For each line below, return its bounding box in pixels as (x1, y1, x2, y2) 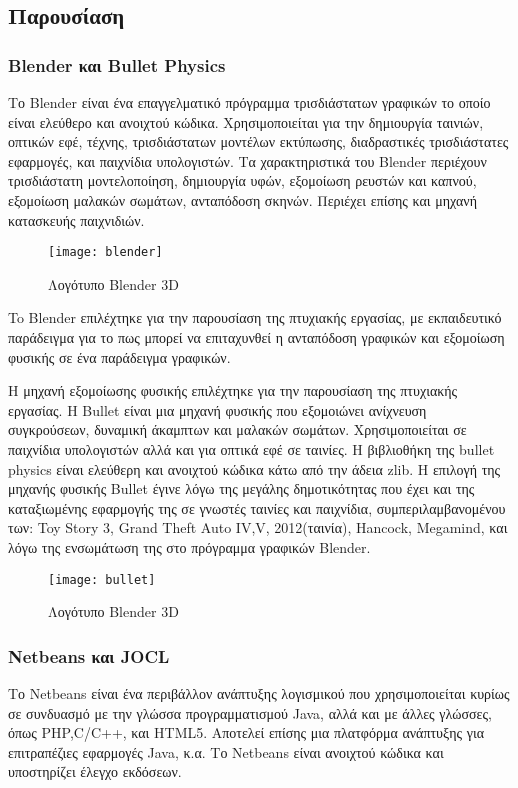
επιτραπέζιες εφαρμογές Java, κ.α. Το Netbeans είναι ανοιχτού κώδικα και (8, 741, 444, 762)
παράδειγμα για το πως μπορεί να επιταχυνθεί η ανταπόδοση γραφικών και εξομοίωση (8, 327, 505, 347)
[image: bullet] (48, 572, 156, 587)
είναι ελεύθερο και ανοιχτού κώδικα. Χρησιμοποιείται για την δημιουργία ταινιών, (8, 111, 484, 132)
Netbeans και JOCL (8, 643, 170, 668)
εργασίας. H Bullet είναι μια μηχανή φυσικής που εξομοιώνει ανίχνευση (8, 399, 427, 420)
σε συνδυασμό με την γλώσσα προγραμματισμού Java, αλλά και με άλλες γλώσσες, (8, 702, 492, 723)
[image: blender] (48, 245, 163, 260)
